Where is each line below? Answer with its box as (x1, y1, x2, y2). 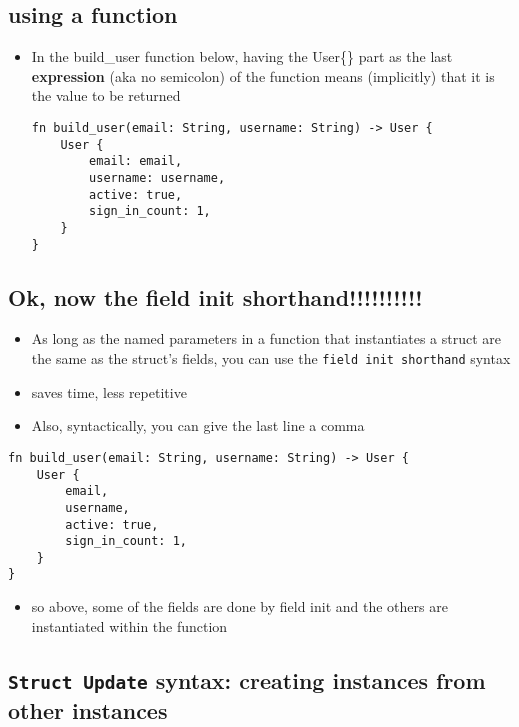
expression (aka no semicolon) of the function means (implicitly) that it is (31, 65, 495, 86)
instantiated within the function (31, 615, 228, 636)
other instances (8, 694, 168, 725)
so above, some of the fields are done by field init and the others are (31, 596, 448, 617)
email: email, (89, 154, 183, 169)
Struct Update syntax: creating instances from (8, 664, 486, 695)
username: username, (89, 170, 226, 185)
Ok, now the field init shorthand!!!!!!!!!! (8, 281, 423, 312)
